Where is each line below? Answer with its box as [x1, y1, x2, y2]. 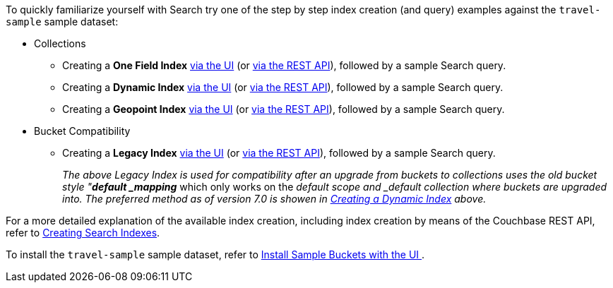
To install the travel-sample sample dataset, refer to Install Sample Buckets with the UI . [6, 248, 425, 260]
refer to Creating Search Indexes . [6, 227, 160, 239]
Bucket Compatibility [34, 125, 131, 137]
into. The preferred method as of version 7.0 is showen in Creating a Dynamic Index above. [62, 193, 487, 205]
